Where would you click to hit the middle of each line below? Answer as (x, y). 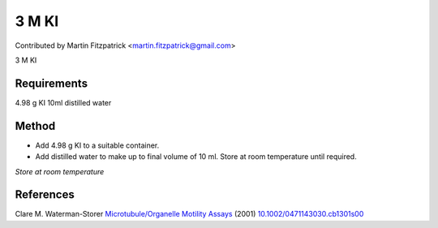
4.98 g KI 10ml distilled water (63, 102)
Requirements (52, 83)
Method (35, 126)
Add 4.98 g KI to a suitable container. (97, 145)
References (45, 195)
